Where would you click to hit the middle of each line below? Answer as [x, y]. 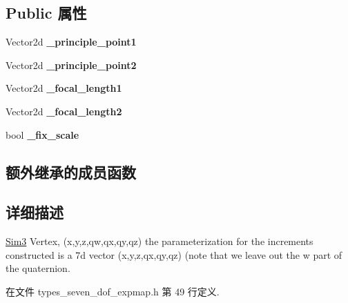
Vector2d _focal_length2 [64, 111]
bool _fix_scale [42, 134]
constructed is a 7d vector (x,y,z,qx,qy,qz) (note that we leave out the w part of [174, 254]
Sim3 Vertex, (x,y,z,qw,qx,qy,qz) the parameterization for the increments [159, 241]
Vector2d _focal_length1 [64, 88]
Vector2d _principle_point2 [71, 65]
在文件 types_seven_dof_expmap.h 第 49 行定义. [113, 291]
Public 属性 [46, 13]
